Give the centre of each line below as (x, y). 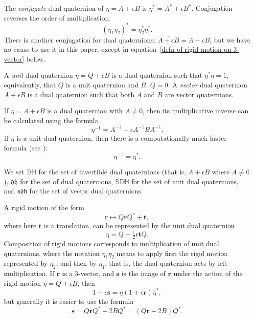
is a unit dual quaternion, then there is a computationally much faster (121, 138)
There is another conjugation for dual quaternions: (80, 39)
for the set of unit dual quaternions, (185, 181)
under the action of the (208, 273)
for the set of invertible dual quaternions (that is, (112, 172)
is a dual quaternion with (85, 111)
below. (36, 58)
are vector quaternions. (199, 94)
